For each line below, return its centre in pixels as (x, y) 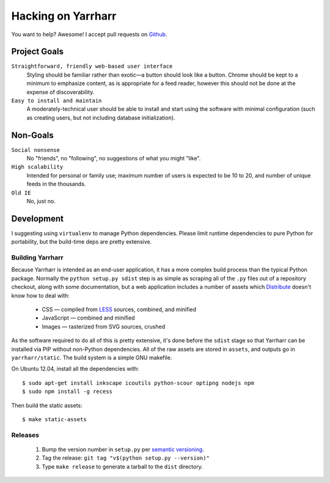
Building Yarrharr (37, 258)
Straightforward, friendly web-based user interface (92, 66)
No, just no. (41, 201)
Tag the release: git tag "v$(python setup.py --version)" (126, 458)
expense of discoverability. (61, 92)
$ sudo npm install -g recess (68, 391)
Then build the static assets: (47, 405)
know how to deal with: (40, 295)
